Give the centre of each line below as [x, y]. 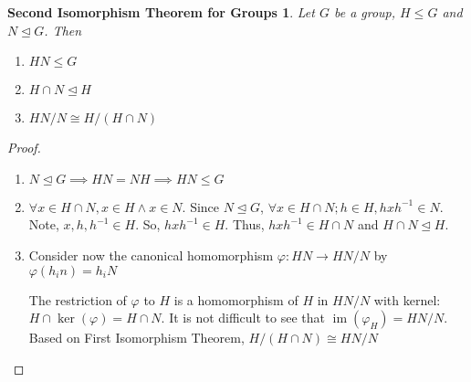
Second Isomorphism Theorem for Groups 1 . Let [161, 12]
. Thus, [245, 224]
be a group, [365, 12]
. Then [63, 30]
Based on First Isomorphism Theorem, [136, 338]
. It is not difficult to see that [243, 318]
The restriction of [78, 299]
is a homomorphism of [236, 299]
